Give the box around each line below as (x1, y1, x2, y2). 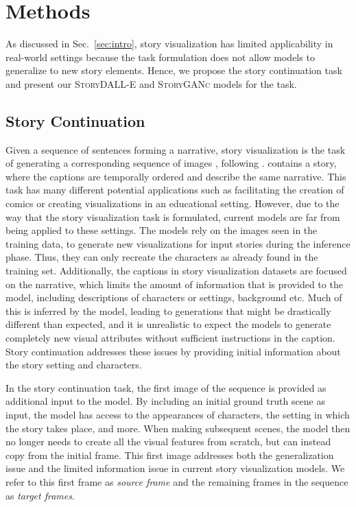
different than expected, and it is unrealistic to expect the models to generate (5, 317, 331, 331)
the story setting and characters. (5, 357, 142, 372)
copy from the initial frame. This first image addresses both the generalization (5, 447, 334, 462)
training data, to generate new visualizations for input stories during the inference (5, 236, 351, 250)
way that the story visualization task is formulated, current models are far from (5, 209, 340, 224)
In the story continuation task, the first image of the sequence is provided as (5, 380, 327, 394)
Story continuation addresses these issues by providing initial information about (5, 344, 341, 358)
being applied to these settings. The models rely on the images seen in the (5, 223, 318, 237)
